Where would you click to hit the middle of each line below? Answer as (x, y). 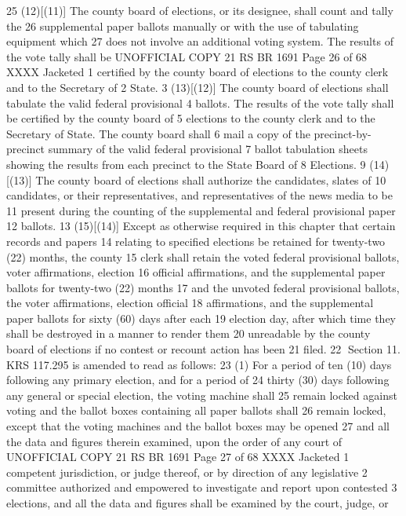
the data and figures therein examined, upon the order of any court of (174, 441)
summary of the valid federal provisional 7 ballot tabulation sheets (208, 149)
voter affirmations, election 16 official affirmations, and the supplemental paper (196, 272)
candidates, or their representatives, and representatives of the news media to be (199, 195)
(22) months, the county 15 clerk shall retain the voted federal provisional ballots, (203, 256)
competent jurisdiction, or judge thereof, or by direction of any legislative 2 (187, 472)
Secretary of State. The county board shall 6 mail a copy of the (158, 133)
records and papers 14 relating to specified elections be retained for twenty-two (196, 241)
